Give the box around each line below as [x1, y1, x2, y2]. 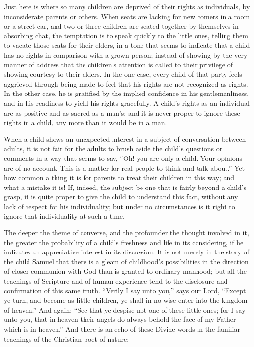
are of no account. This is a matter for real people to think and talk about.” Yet [4, 162, 245, 173]
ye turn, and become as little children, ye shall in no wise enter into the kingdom [4, 295, 248, 305]
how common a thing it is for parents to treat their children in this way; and [4, 172, 235, 183]
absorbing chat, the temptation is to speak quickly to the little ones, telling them [4, 30, 248, 40]
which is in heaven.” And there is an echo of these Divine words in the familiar [4, 324, 240, 334]
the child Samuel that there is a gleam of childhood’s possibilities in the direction [4, 256, 249, 266]
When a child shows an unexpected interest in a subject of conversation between [4, 133, 246, 144]
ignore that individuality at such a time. [4, 211, 125, 221]
